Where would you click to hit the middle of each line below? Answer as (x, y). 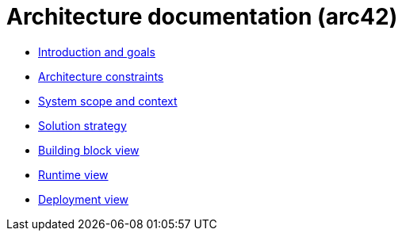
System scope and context (108, 101)
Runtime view (73, 174)
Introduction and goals (97, 52)
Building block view (89, 150)
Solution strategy (82, 125)
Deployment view (84, 199)
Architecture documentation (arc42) (202, 17)
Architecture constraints (101, 76)
